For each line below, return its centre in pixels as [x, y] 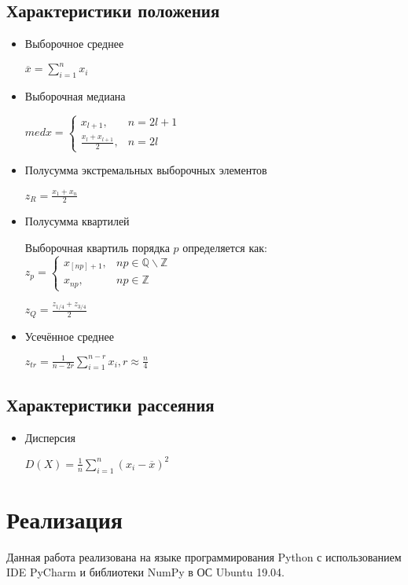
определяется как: [225, 247]
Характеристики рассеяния [110, 404]
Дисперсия [50, 437]
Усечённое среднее [69, 336]
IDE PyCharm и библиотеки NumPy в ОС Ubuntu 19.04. [145, 572]
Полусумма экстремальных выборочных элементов [146, 170]
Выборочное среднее [74, 44]
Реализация [64, 519]
